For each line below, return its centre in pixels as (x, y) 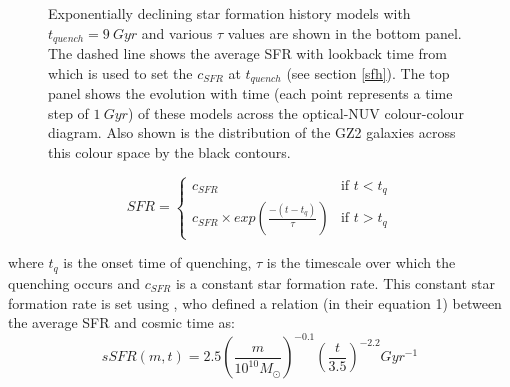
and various (177, 32)
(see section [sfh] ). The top (368, 72)
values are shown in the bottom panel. (344, 32)
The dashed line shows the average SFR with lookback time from (247, 53)
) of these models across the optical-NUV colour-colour (295, 112)
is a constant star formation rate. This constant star (335, 282)
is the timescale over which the (361, 262)
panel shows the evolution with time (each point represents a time (250, 93)
